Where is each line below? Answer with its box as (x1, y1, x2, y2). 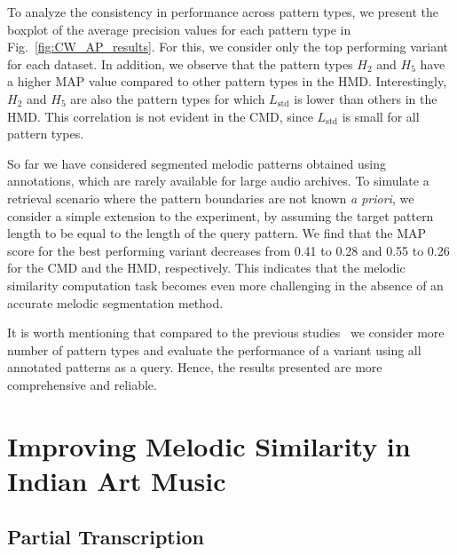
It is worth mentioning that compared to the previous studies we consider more (7, 323, 445, 342)
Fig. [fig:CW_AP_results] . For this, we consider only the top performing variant (7, 37, 449, 56)
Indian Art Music (7, 462, 226, 498)
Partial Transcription (7, 523, 204, 551)
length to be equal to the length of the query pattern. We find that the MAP (7, 224, 427, 242)
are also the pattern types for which (70, 89, 265, 107)
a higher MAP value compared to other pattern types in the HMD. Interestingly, (7, 72, 447, 91)
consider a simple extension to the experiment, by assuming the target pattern (7, 206, 434, 225)
